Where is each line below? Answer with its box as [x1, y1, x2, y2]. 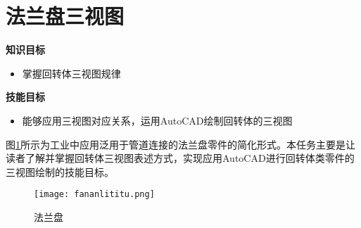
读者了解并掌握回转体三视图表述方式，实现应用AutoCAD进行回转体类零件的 [6, 151, 355, 165]
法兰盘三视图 [6, 1, 125, 30]
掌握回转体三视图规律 [22, 65, 121, 80]
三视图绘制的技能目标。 [6, 164, 114, 179]
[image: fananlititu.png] [34, 189, 155, 200]
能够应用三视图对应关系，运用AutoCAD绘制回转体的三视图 [22, 113, 293, 127]
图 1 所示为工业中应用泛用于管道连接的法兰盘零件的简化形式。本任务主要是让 [6, 137, 355, 151]
